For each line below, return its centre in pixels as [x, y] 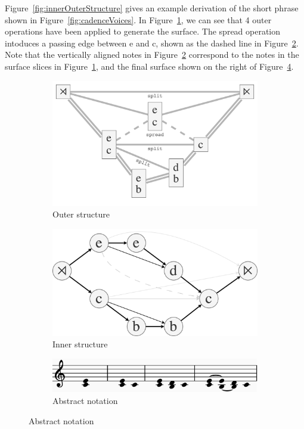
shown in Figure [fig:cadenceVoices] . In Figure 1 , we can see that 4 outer [138, 19]
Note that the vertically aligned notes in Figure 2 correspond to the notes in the [152, 55]
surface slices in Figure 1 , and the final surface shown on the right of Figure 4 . [149, 66]
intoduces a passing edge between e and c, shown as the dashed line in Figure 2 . [152, 43]
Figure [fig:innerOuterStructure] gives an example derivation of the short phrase [152, 8]
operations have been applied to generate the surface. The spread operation [143, 31]
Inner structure [80, 344]
